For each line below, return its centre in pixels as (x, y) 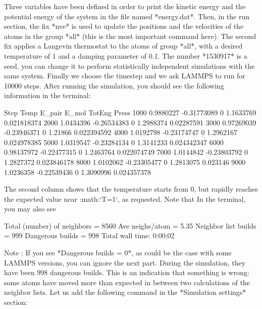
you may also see (30, 209)
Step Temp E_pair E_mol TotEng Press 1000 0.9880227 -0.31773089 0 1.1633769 (130, 112)
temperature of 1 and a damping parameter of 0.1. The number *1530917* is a (126, 55)
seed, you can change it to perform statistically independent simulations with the (129, 65)
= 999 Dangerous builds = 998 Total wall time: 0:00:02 (89, 235)
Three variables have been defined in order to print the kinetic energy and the (125, 6)
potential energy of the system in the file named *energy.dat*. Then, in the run (127, 16)
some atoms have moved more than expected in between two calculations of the (127, 282)
